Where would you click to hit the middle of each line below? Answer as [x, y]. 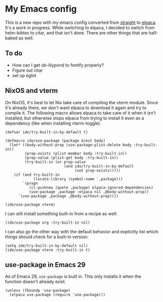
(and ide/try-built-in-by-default [99, 166]
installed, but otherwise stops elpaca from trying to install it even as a [75, 118]
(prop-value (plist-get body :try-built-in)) [72, 158]
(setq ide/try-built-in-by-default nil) [47, 245]
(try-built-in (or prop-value [55, 162]
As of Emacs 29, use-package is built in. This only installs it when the [73, 277]
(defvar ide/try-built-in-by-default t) [47, 132]
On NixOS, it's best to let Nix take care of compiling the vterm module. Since [81, 102]
